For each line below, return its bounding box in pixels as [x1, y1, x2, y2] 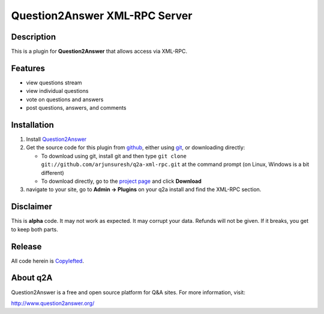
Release [11, 241, 42, 252]
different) [41, 169, 64, 176]
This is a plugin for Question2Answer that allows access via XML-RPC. [11, 48, 188, 55]
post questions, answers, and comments [26, 104, 127, 111]
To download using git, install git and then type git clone [41, 152, 187, 159]
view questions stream [26, 78, 82, 86]
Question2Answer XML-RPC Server [11, 9, 193, 22]
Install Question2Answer [26, 135, 87, 143]
